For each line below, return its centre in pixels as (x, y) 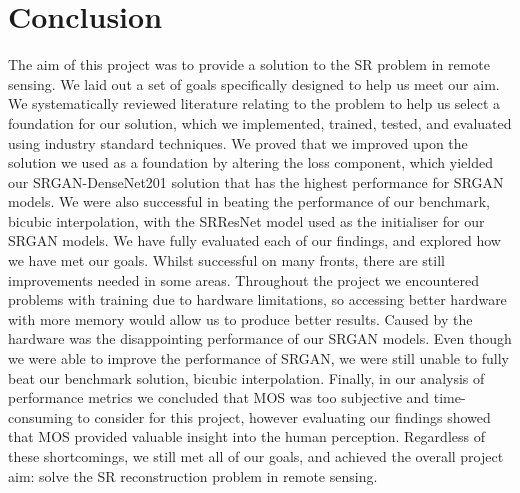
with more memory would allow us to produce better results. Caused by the (240, 318)
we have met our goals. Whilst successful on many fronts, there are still (226, 260)
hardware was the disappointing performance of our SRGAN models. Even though (260, 338)
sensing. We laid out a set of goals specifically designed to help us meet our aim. (254, 83)
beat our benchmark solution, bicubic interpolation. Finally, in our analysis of (246, 377)
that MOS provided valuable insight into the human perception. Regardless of (246, 436)
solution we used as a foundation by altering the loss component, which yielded (250, 162)
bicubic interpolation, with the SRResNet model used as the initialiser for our (246, 220)
